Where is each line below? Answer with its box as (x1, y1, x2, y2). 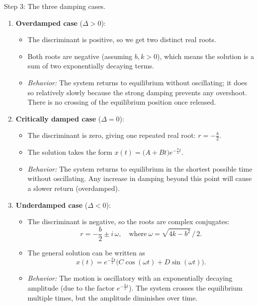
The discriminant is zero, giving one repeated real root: (27, 130, 196, 140)
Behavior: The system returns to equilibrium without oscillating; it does (27, 77, 248, 87)
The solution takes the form (27, 147, 112, 157)
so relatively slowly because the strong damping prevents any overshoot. (27, 87, 247, 97)
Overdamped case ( (15, 17, 83, 28)
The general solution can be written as (27, 247, 145, 257)
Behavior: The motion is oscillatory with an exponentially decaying (27, 273, 233, 283)
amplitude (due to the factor (27, 282, 115, 293)
